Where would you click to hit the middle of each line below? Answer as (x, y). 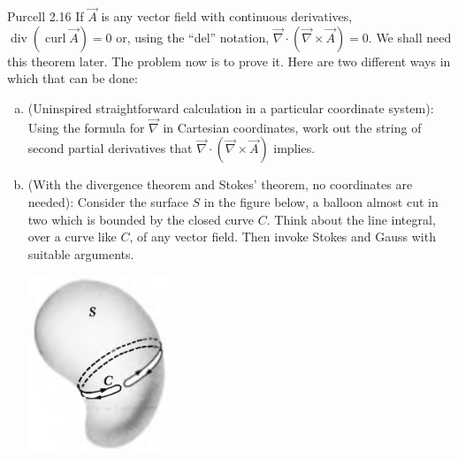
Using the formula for (86, 127)
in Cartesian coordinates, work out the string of (292, 127)
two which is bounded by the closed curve (141, 219)
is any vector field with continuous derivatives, (227, 16)
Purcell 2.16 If (46, 16)
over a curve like (72, 237)
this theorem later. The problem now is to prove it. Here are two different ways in (229, 61)
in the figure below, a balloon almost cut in (321, 202)
